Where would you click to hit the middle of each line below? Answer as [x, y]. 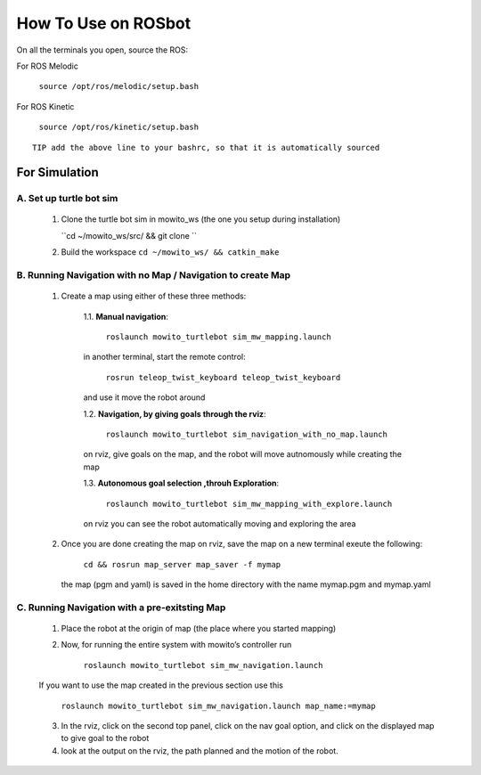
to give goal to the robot [105, 738]
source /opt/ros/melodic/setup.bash [119, 86]
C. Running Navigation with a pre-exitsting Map [121, 608]
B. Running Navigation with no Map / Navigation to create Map [154, 275]
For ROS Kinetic [45, 106]
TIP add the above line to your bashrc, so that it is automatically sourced [206, 147]
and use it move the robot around [144, 397]
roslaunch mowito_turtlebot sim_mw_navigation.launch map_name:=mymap [218, 706]
